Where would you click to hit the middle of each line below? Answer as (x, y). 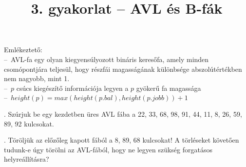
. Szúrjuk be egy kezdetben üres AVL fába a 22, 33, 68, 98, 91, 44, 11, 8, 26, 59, (123, 114)
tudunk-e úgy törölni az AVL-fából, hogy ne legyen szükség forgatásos (108, 149)
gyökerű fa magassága (169, 88)
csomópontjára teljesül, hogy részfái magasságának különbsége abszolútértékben (123, 69)
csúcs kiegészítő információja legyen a (72, 88)
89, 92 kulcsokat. (29, 123)
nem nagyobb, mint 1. (37, 78)
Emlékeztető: (23, 50)
